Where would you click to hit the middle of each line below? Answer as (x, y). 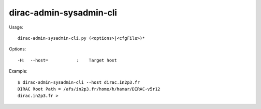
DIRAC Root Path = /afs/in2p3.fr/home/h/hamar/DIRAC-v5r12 (89, 89)
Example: (18, 71)
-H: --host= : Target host (67, 60)
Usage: (16, 27)
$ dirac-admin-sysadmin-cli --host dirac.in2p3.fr (79, 82)
